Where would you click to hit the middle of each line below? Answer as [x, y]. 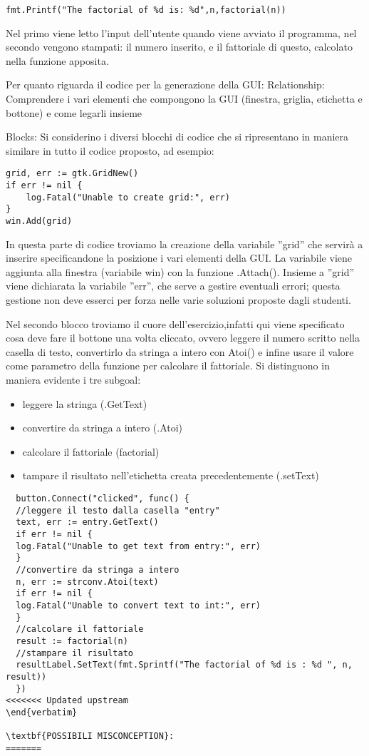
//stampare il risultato [74, 653]
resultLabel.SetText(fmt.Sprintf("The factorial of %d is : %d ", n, [184, 665]
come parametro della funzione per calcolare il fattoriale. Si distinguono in [168, 366]
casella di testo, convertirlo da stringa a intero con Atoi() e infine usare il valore [180, 351]
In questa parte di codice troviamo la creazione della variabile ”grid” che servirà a [184, 244]
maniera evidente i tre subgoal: [73, 380]
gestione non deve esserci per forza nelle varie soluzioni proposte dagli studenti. [178, 300]
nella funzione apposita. [57, 60]
